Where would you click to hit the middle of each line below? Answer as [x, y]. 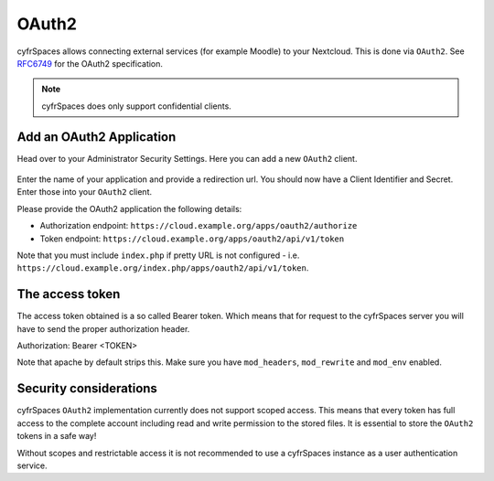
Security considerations [87, 389]
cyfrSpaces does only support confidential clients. [137, 106]
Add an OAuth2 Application [97, 137]
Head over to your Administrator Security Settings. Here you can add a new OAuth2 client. [187, 158]
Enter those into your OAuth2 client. [85, 192]
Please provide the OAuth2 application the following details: [129, 208]
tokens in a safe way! [57, 436]
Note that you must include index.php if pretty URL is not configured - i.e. [158, 255]
